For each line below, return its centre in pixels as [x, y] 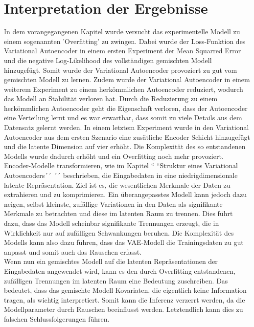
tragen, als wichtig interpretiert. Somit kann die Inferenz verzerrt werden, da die [125, 299]
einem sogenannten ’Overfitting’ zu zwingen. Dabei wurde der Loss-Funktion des [125, 41]
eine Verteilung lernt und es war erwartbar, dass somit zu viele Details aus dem [123, 118]
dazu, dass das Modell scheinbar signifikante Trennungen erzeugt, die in [112, 223]
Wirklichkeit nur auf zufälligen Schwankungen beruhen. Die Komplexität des [119, 232]
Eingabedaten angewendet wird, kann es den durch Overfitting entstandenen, [120, 271]
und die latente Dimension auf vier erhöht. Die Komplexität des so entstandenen [125, 146]
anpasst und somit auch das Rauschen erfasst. [73, 251]
